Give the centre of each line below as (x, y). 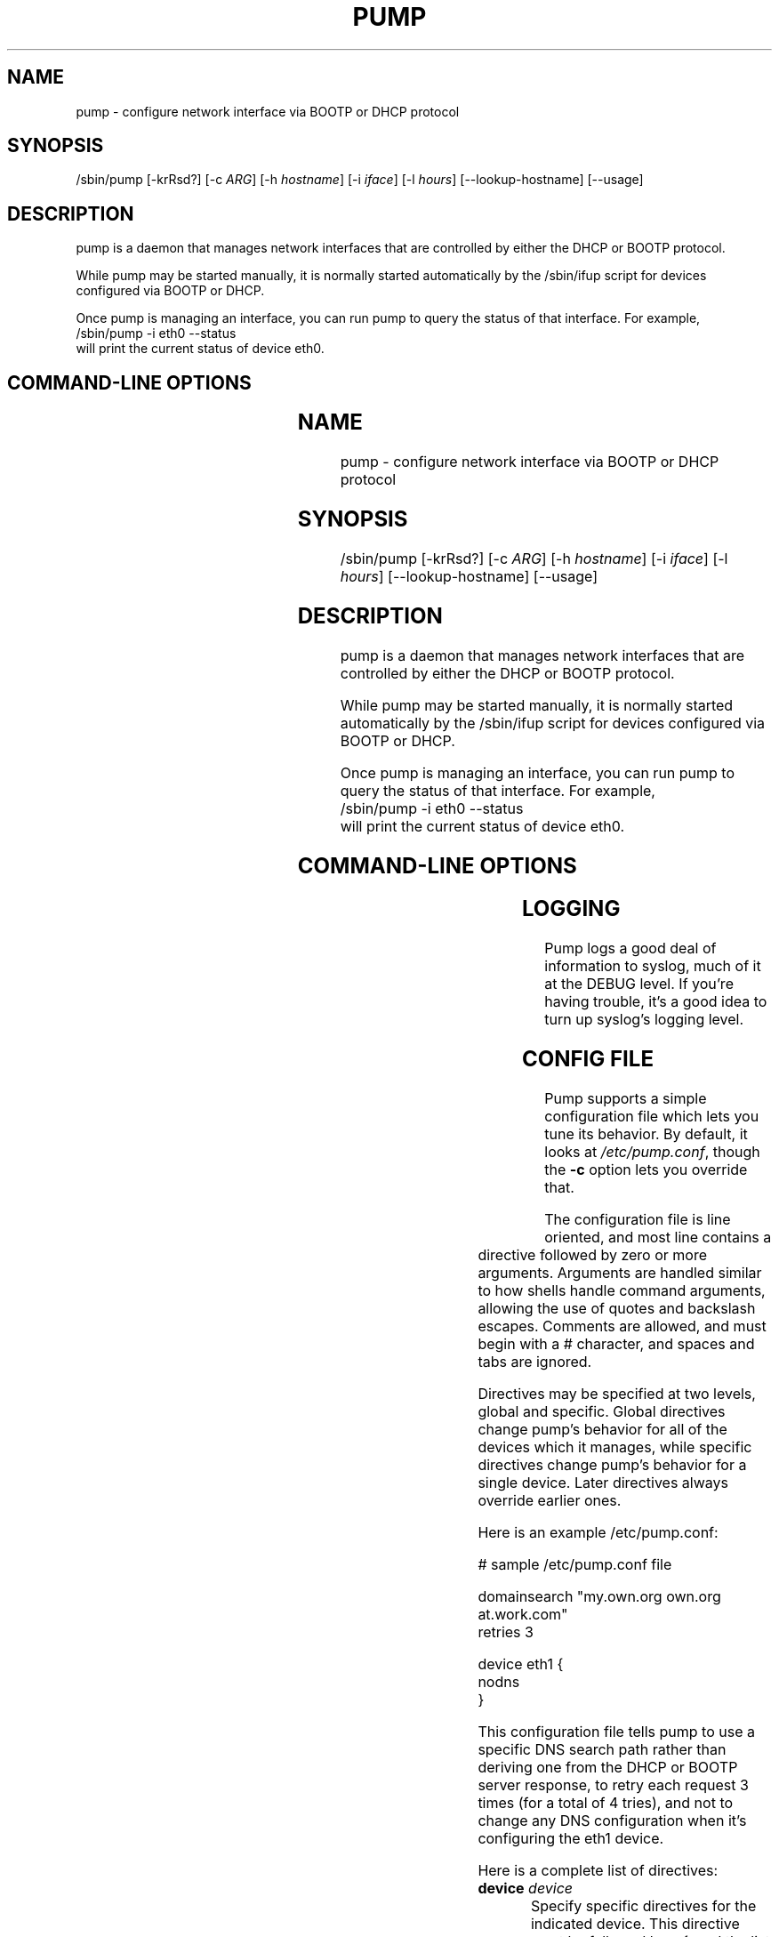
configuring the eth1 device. (571, 1839)
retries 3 (506, 1632)
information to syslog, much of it (653, 966)
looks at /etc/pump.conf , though (652, 1152)
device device (526, 1889)
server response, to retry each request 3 (613, 1785)
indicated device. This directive (635, 1924)
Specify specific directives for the (643, 1906)
